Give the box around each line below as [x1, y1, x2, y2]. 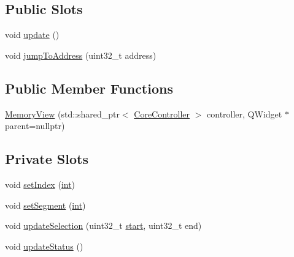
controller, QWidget [207, 107, 282, 120]
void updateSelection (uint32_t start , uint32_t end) [5, 219, 202, 232]
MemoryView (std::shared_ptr [5, 107, 120, 120]
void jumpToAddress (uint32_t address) [5, 48, 157, 61]
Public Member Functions [5, 78, 173, 97]
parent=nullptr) [5, 119, 65, 132]
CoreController [134, 107, 190, 120]
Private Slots [5, 149, 88, 168]
